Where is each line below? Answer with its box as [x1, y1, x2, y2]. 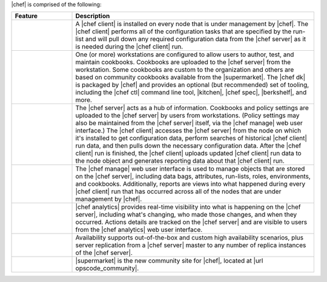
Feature [15, 12, 38, 21]
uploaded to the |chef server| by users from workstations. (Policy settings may [75, 111, 300, 120]
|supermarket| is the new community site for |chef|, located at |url [75, 257, 263, 265]
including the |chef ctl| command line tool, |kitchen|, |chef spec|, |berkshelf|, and [75, 88, 307, 97]
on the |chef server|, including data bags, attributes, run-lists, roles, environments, [75, 172, 311, 181]
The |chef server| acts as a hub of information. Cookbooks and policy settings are [75, 103, 309, 112]
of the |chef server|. [75, 249, 133, 257]
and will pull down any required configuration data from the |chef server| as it [85, 35, 306, 44]
